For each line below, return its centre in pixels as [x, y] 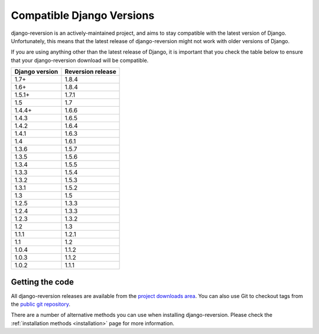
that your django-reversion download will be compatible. [80, 60]
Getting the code [42, 282]
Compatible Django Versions [83, 15]
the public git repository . [41, 304]
